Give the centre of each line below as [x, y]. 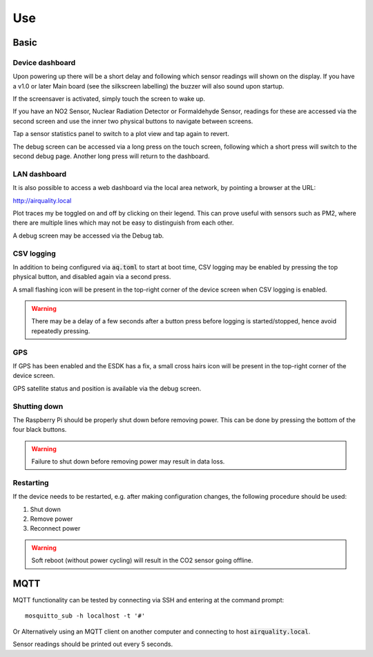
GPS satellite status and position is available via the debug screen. [107, 388]
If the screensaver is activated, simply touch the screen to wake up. [109, 99]
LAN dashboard [40, 174]
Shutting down [38, 406]
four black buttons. [40, 430]
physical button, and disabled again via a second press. [92, 277]
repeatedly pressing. [61, 331]
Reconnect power [55, 529]
